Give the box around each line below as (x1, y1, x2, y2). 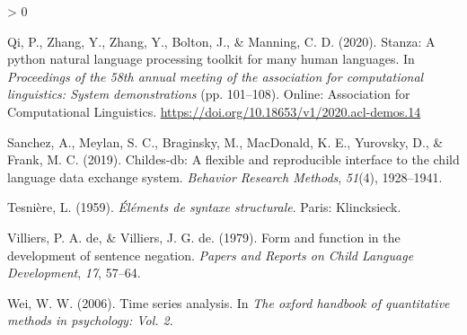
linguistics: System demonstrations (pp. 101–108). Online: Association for (7, 84, 410, 103)
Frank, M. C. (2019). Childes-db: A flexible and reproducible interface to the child (7, 150, 460, 169)
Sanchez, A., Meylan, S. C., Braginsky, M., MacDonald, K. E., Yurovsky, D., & (7, 132, 444, 151)
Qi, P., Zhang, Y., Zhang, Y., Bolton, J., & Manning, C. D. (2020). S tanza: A (7, 31, 436, 50)
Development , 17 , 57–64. (7, 263, 141, 282)
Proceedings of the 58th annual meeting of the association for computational (7, 66, 424, 85)
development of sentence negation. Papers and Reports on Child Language (7, 245, 414, 264)
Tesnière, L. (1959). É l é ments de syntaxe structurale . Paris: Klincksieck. (7, 198, 401, 216)
